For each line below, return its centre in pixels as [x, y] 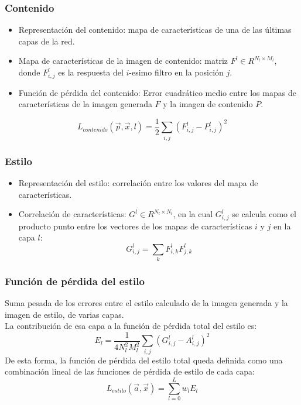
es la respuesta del [91, 72]
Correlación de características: [72, 214]
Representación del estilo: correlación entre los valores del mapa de [138, 182]
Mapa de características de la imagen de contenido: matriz [123, 61]
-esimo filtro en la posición [176, 72]
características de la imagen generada [85, 104]
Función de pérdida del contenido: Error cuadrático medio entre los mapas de [157, 92]
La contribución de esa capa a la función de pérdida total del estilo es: [131, 326]
